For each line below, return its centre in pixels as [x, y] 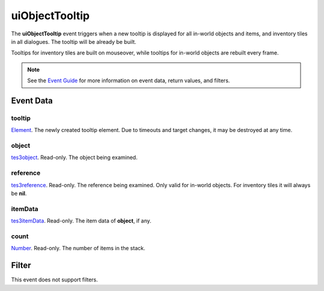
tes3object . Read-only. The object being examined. [74, 157]
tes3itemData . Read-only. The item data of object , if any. [81, 221]
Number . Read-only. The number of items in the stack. [78, 248]
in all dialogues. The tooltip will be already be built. [74, 41]
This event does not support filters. [55, 280]
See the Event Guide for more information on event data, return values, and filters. [129, 80]
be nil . [19, 193]
